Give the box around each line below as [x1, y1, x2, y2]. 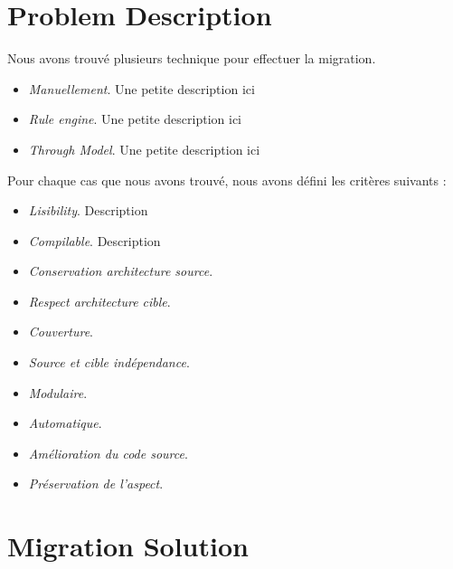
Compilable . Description [28, 231, 161, 250]
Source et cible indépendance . [28, 353, 190, 372]
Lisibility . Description [28, 201, 148, 220]
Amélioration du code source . [28, 443, 188, 462]
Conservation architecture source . [28, 261, 213, 280]
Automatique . [28, 413, 102, 432]
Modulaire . [28, 383, 88, 402]
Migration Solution [7, 527, 249, 564]
